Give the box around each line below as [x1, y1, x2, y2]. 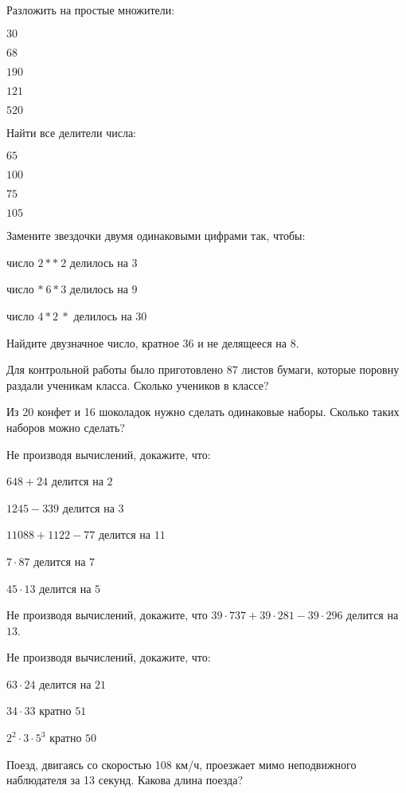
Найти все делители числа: [6, 124, 137, 140]
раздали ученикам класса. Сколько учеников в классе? [6, 376, 269, 393]
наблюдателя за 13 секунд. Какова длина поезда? [6, 771, 244, 788]
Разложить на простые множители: [6, 2, 175, 18]
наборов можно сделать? [6, 418, 125, 435]
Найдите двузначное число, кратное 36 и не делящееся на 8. [6, 334, 299, 351]
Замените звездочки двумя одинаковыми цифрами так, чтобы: [6, 227, 306, 244]
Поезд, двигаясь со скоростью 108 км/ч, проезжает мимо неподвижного [6, 756, 357, 772]
